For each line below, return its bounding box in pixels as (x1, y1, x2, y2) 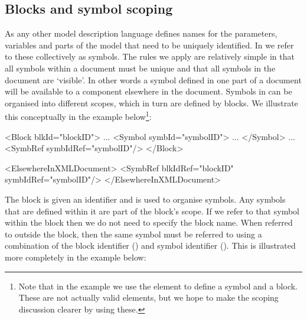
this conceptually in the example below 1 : (5, 109, 152, 123)
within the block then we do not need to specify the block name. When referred (5, 216, 293, 229)
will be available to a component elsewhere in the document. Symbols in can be (5, 85, 292, 97)
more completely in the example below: (5, 250, 146, 263)
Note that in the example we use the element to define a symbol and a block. (18, 279, 298, 292)
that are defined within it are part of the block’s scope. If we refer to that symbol (5, 204, 299, 217)
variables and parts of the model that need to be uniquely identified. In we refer (5, 38, 294, 51)
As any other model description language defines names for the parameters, (5, 27, 277, 40)
